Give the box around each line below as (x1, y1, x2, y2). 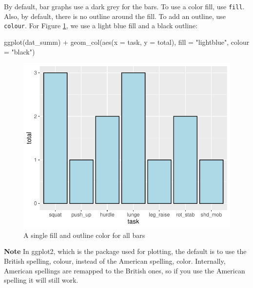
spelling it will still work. (4, 275, 78, 285)
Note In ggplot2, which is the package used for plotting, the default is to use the (4, 246, 247, 256)
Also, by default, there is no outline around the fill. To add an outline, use (4, 11, 226, 21)
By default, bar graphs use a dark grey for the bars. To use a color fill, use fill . (4, 1, 245, 11)
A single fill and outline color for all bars (23, 230, 145, 240)
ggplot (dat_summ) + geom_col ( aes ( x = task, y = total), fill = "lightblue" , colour (4, 36, 250, 47)
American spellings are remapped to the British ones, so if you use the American (4, 265, 245, 275)
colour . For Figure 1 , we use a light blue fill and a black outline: (4, 20, 198, 31)
